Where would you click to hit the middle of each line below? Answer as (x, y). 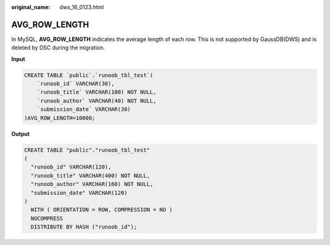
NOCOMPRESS (47, 218)
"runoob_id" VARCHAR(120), (71, 167)
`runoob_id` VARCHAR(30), (76, 84)
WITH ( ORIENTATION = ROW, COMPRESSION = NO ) (102, 210)
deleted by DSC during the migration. (58, 48)
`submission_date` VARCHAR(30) (84, 109)
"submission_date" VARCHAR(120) (79, 193)
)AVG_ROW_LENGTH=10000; (60, 118)
